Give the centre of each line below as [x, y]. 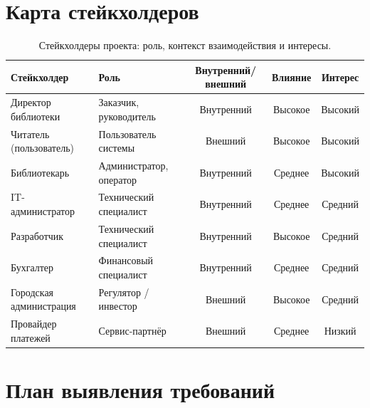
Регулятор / [124, 292]
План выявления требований [141, 390]
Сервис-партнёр [132, 331]
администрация [43, 306]
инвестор [118, 306]
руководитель [127, 116]
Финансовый [126, 260]
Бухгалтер [32, 267]
